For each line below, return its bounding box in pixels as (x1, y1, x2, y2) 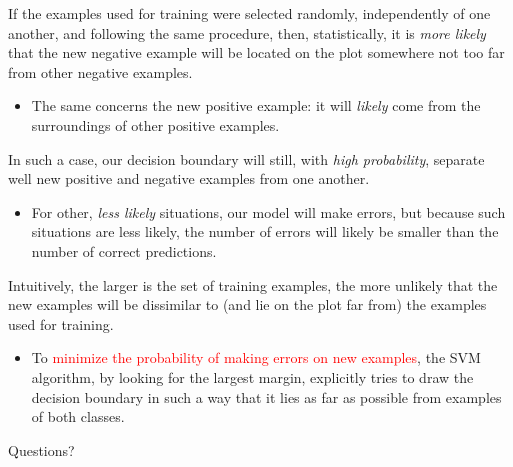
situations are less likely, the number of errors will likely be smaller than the (31, 221, 499, 242)
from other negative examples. (8, 61, 193, 82)
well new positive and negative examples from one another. (8, 168, 370, 189)
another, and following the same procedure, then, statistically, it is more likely (8, 22, 486, 43)
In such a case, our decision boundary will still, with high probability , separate (8, 148, 485, 169)
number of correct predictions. (31, 240, 217, 261)
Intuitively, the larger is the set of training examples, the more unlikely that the (8, 274, 498, 295)
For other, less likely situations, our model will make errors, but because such (31, 201, 506, 222)
